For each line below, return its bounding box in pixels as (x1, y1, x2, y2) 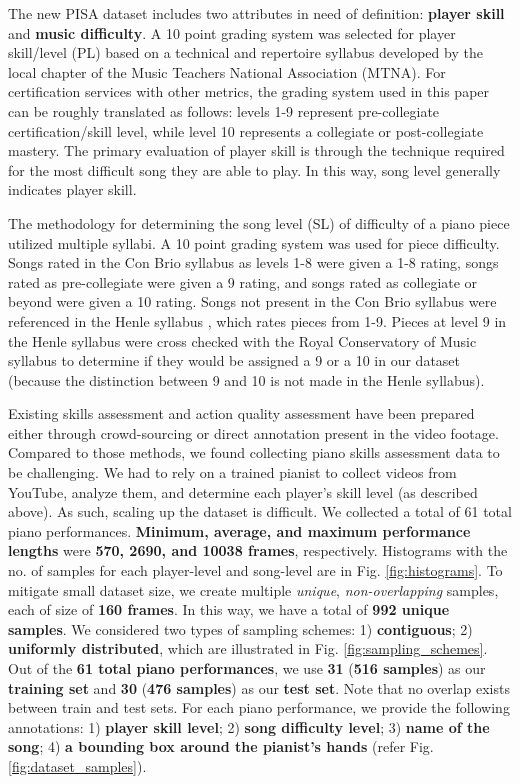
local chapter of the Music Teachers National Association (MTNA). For (8, 61, 446, 82)
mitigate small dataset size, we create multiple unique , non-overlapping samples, (8, 579, 499, 600)
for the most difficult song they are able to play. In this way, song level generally (8, 159, 501, 180)
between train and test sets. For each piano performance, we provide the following (8, 697, 510, 718)
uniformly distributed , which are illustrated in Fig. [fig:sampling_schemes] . (8, 638, 488, 659)
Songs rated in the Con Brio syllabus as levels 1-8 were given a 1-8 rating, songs (8, 252, 499, 273)
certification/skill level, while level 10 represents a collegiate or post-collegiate (8, 120, 484, 141)
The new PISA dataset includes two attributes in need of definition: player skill (8, 3, 505, 23)
